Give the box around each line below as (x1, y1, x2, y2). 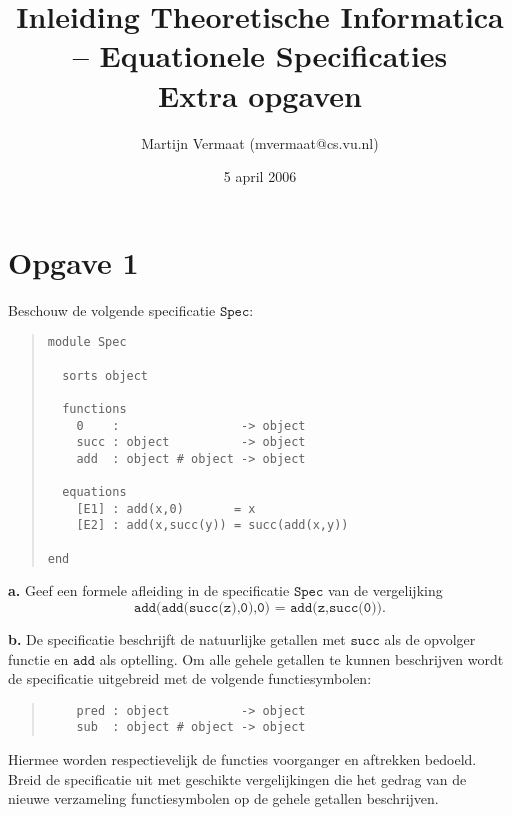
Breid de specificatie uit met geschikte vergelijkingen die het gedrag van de (8, 768, 467, 789)
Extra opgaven (158, 74, 362, 115)
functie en (8, 648, 69, 669)
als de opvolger (384, 629, 476, 649)
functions (62, 401, 127, 416)
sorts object (62, 368, 149, 383)
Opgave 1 (8, 241, 139, 282)
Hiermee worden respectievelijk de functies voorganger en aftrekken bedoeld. (8, 749, 477, 770)
